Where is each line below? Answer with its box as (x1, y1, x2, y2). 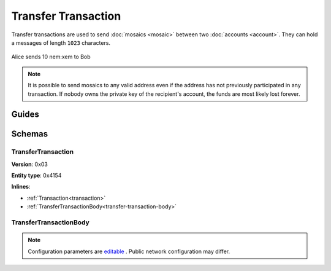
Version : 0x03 (11, 160, 48, 168)
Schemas (11, 129, 48, 139)
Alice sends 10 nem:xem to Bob (11, 53, 91, 61)
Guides (11, 109, 40, 120)
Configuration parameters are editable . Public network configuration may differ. (28, 248, 230, 255)
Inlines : (11, 183, 31, 190)
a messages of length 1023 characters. (11, 39, 110, 46)
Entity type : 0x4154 (11, 172, 62, 179)
